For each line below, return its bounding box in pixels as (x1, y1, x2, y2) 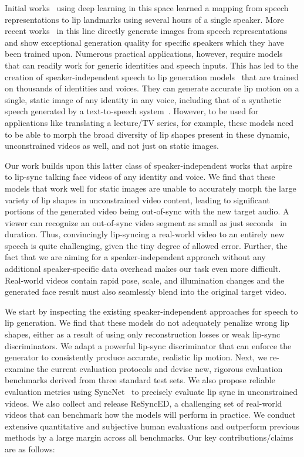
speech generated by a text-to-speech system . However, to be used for (5, 105, 259, 117)
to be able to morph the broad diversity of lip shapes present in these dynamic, (5, 128, 290, 140)
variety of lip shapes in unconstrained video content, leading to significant (5, 193, 270, 206)
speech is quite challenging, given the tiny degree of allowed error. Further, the (5, 239, 288, 251)
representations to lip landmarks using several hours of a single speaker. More (5, 13, 284, 25)
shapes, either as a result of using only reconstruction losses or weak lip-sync (5, 328, 281, 340)
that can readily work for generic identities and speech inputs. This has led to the (5, 59, 299, 71)
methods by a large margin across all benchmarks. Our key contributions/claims (5, 431, 293, 444)
